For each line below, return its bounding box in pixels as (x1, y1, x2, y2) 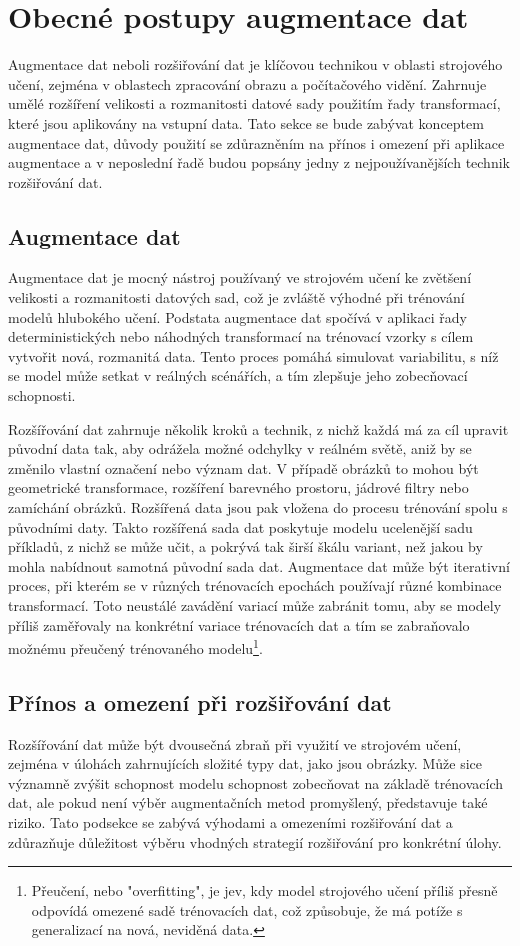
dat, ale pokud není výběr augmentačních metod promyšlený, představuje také (8, 792, 488, 813)
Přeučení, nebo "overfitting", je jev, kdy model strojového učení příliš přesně (31, 880, 498, 901)
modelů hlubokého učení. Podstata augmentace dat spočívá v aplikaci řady (8, 306, 467, 327)
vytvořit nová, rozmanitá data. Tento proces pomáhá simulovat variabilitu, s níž (8, 345, 499, 366)
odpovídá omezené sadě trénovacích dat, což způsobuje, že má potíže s (31, 899, 463, 920)
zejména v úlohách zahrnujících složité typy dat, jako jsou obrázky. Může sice (8, 753, 482, 774)
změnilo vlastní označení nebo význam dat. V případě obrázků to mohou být (8, 457, 479, 478)
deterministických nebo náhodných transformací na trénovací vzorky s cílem (8, 326, 474, 347)
